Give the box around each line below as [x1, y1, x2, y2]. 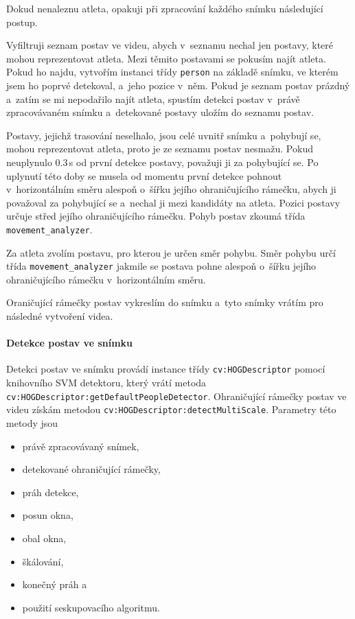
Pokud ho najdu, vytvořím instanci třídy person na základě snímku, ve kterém [6, 65, 339, 79]
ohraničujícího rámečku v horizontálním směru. [6, 272, 206, 286]
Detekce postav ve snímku [6, 336, 133, 350]
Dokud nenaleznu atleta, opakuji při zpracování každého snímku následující [6, 1, 323, 15]
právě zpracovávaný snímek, [22, 439, 139, 453]
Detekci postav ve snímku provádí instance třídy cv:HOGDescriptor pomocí [6, 362, 325, 376]
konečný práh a [22, 577, 87, 592]
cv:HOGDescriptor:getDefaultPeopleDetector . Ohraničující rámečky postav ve [6, 388, 347, 403]
